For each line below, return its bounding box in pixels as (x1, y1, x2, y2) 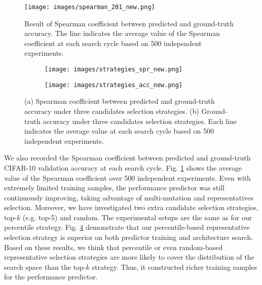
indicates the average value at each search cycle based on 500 (24, 126, 214, 136)
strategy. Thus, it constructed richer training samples (92, 261, 257, 272)
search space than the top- (4, 261, 86, 272)
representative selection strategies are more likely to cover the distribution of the (4, 252, 254, 262)
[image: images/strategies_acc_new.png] (45, 81, 183, 89)
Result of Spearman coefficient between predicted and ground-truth (24, 18, 234, 28)
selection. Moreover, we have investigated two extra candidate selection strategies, (4, 202, 258, 213)
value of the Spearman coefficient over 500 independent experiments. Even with (4, 172, 251, 183)
